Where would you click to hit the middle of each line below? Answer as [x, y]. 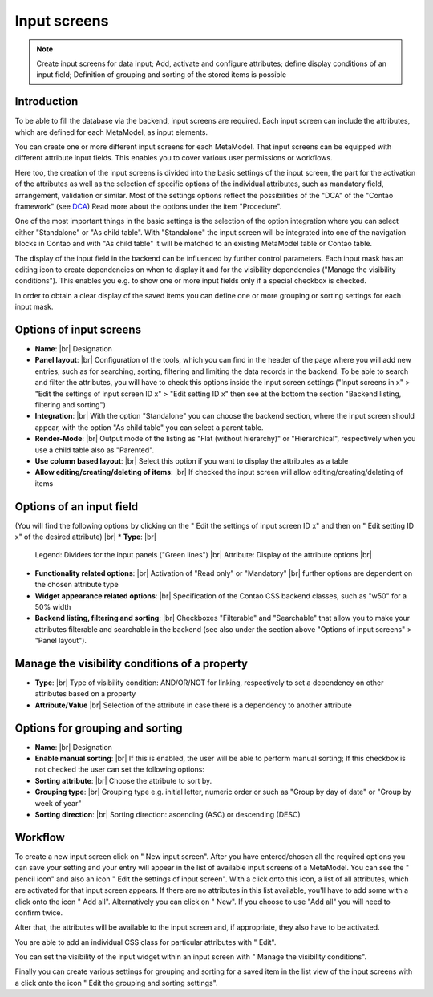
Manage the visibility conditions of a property [132, 663]
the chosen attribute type [77, 585]
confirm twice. [39, 912]
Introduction [47, 101]
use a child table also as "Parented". [95, 450]
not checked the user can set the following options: [119, 769]
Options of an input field [77, 507]
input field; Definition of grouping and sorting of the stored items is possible [162, 75]
